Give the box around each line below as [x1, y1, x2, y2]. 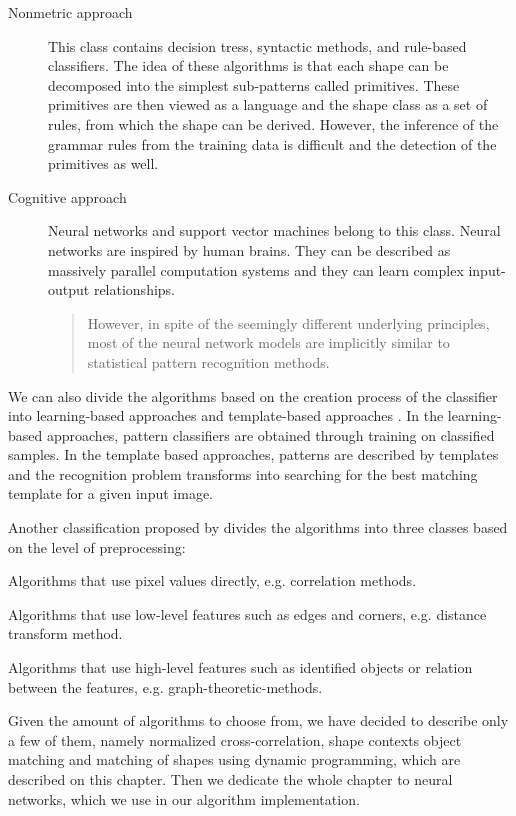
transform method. [8, 623, 123, 644]
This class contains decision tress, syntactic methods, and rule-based [48, 35, 467, 56]
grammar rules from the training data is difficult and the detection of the [48, 133, 497, 154]
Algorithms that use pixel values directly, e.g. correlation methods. [8, 570, 417, 591]
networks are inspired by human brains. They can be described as [48, 239, 451, 260]
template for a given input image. [8, 483, 213, 504]
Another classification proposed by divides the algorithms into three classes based [8, 517, 508, 538]
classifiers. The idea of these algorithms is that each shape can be [48, 55, 449, 76]
